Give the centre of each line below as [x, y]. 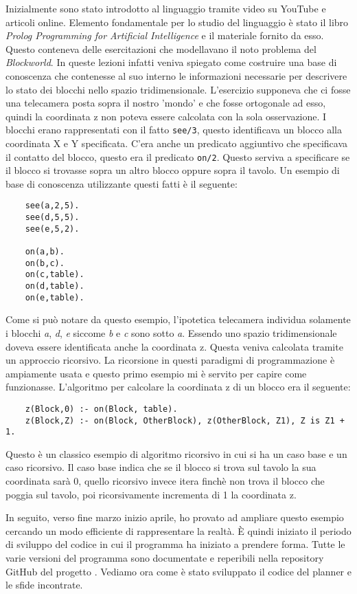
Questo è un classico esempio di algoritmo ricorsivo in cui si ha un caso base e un [176, 453]
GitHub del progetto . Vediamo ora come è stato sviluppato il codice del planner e [178, 571]
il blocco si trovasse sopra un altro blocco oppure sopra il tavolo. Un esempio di [173, 170]
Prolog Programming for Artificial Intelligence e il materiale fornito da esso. [165, 35]
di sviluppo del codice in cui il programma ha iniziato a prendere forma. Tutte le [175, 544]
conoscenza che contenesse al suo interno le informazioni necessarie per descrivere [176, 75]
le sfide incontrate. [44, 585]
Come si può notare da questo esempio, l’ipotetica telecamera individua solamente [178, 319]
